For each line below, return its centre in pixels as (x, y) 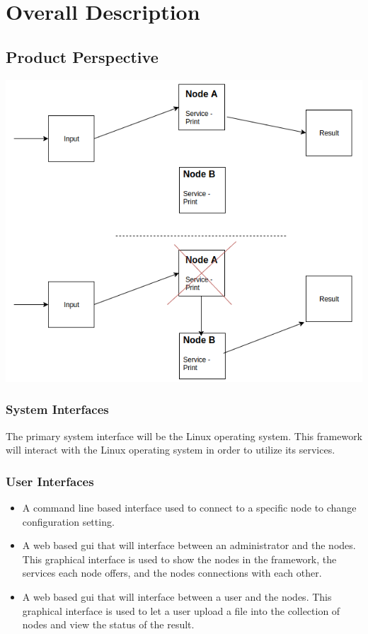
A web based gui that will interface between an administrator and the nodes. (189, 545)
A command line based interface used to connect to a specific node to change (189, 507)
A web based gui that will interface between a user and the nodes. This (177, 596)
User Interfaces (50, 481)
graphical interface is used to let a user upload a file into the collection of (181, 610)
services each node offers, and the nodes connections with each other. (172, 573)
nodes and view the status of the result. (108, 624)
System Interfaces (57, 409)
